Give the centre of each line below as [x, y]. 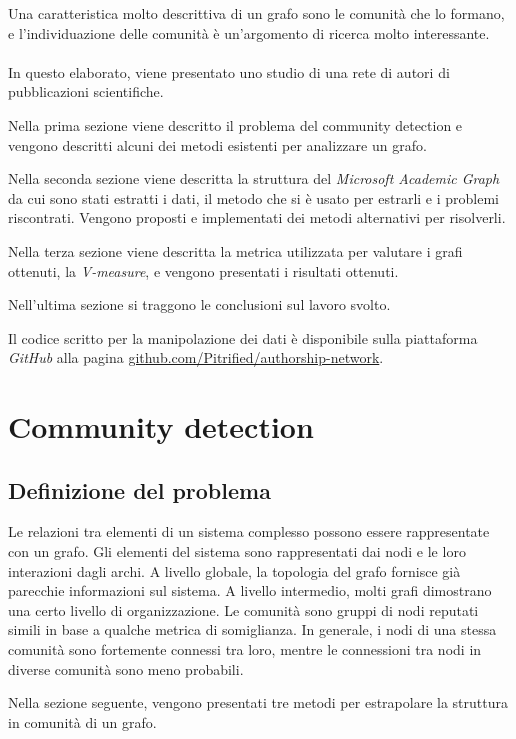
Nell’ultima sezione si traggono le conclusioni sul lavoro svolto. [199, 304]
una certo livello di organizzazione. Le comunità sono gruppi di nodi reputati [243, 609]
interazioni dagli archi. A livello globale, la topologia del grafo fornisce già [234, 570]
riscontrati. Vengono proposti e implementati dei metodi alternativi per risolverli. [257, 217]
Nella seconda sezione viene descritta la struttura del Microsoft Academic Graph [254, 178]
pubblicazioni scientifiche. [86, 91]
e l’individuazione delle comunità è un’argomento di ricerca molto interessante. [249, 32]
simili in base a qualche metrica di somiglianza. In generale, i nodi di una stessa [252, 629]
